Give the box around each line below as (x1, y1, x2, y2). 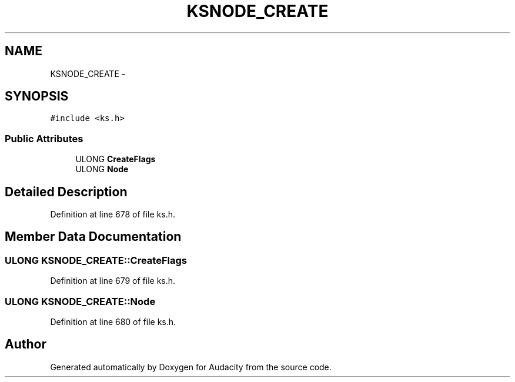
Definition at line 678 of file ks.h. (50, 209, 175, 220)
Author (5, 337, 46, 352)
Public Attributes (5, 132, 83, 145)
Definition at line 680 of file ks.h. (50, 317, 176, 327)
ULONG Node (75, 164, 129, 175)
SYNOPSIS (5, 89, 69, 104)
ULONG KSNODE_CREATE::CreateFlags (5, 254, 187, 266)
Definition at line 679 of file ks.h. (50, 276, 176, 286)
